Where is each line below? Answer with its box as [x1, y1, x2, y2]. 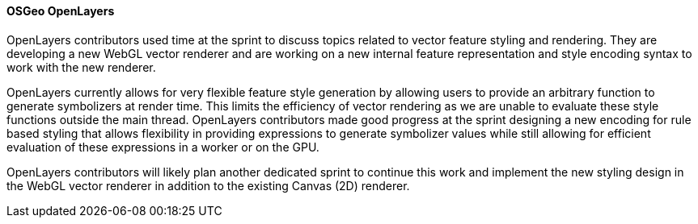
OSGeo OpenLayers [6, 4, 115, 18]
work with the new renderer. [6, 60, 156, 74]
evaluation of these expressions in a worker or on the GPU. [6, 139, 319, 154]
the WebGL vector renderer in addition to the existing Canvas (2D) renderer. [6, 178, 410, 193]
